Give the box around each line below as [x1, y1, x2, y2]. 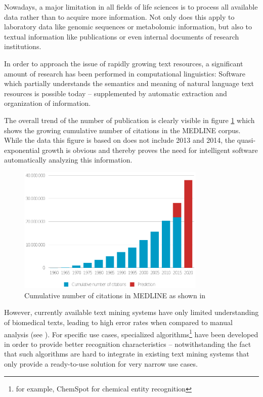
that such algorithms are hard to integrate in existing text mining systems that [4, 348, 249, 359]
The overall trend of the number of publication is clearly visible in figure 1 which [4, 114, 255, 125]
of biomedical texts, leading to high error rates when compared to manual [4, 316, 233, 327]
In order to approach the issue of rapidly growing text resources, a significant [4, 58, 243, 68]
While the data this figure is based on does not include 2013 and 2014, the [4, 135, 235, 145]
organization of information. [4, 98, 91, 108]
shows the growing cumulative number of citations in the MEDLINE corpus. [4, 125, 241, 135]
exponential [4, 144, 40, 155]
